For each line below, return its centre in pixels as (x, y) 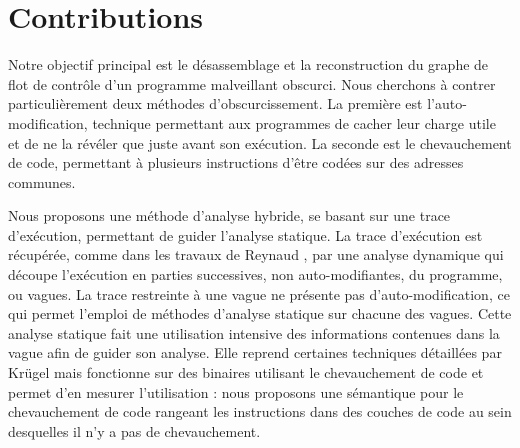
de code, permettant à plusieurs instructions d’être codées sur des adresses (236, 162)
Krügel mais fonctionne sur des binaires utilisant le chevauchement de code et (246, 372)
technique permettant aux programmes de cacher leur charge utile (294, 122)
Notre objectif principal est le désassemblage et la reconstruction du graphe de (248, 64)
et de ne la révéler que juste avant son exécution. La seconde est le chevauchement (260, 142)
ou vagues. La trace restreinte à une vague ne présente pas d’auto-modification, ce (259, 293)
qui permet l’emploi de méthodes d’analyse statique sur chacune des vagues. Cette (260, 313)
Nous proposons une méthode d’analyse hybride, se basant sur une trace (229, 215)
